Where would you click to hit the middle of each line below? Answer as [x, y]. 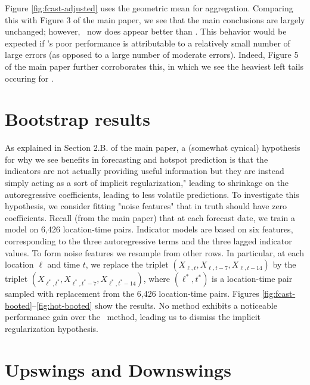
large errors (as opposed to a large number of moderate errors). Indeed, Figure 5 [152, 55]
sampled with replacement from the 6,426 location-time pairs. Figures [132, 294]
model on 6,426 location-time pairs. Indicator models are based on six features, [149, 229]
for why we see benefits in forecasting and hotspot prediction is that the [137, 159]
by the [284, 264]
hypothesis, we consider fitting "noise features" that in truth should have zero [146, 206]
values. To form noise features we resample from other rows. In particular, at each [154, 252]
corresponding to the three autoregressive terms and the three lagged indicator [148, 241]
